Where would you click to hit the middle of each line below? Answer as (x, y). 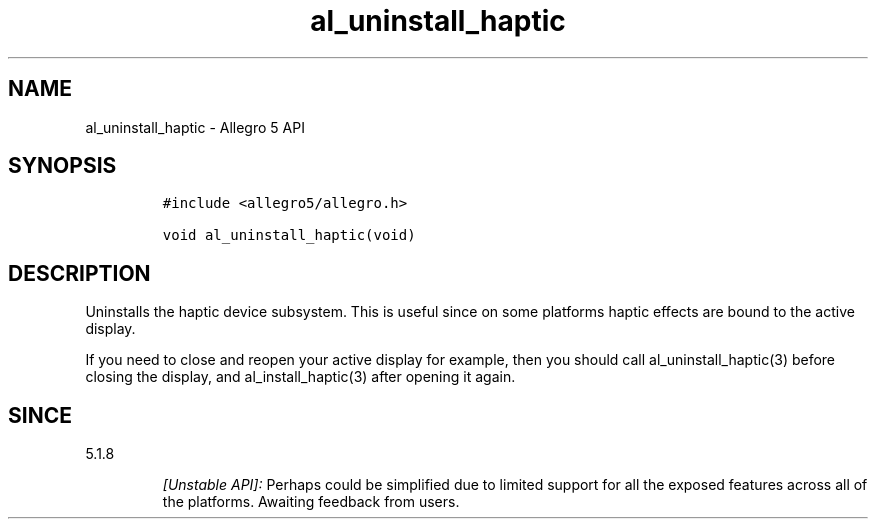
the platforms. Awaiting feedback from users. (311, 502)
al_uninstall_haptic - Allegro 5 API (195, 127)
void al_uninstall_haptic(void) (289, 235)
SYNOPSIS (62, 166)
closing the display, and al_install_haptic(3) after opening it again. (300, 377)
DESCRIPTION (79, 273)
